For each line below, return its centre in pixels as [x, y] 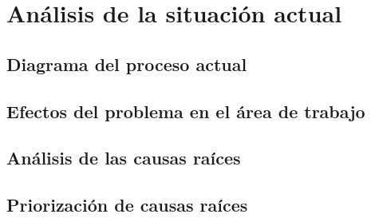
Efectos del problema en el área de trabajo [186, 111]
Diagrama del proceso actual [127, 63]
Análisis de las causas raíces [124, 158]
